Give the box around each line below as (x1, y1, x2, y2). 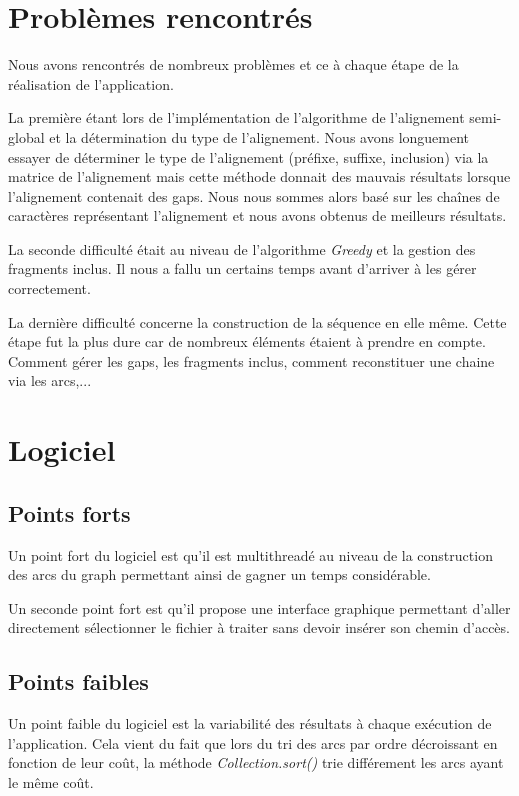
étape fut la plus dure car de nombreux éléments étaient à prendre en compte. (8, 331, 486, 352)
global (8, 126, 45, 147)
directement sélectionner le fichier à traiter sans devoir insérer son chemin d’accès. (8, 617, 510, 638)
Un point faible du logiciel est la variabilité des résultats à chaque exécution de (8, 713, 492, 734)
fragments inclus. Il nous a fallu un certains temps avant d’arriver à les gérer (8, 258, 477, 279)
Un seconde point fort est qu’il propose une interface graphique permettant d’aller (8, 597, 511, 618)
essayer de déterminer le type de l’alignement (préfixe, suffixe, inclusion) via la (8, 146, 489, 167)
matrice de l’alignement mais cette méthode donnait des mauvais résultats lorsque (8, 166, 511, 187)
